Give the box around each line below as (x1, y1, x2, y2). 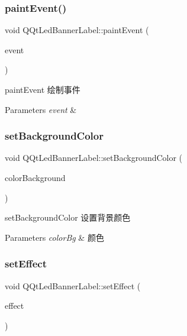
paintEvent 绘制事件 (5, 83, 80, 95)
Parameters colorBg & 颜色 (5, 231, 104, 243)
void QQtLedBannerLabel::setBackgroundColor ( (5, 151, 183, 164)
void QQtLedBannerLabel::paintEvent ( (5, 24, 149, 36)
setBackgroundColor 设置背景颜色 (5, 211, 131, 224)
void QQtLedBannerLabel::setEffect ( (5, 279, 141, 292)
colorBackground (5, 172, 66, 183)
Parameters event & (5, 103, 77, 115)
